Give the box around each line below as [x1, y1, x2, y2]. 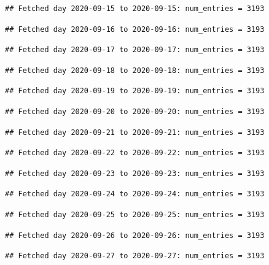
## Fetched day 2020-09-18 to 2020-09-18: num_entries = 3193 [5, 66, 265, 75]
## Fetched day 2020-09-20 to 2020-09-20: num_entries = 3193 [5, 107, 265, 116]
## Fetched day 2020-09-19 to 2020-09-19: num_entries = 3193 [5, 86, 265, 96]
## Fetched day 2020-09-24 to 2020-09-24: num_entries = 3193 [5, 190, 265, 199]
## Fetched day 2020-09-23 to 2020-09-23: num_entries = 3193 [5, 169, 265, 178]
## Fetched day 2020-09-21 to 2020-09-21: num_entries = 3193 [5, 128, 265, 137]
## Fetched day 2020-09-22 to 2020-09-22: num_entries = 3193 [5, 148, 265, 158]
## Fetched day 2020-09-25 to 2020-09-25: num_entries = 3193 [5, 210, 265, 219]
